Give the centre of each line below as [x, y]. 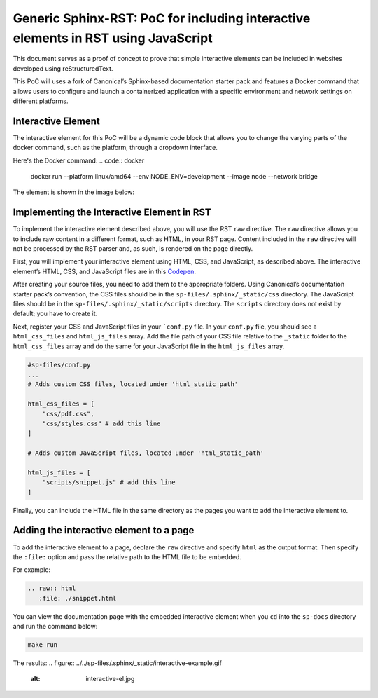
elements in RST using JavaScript [113, 38]
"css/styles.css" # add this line [101, 423]
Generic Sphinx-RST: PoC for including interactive [162, 18]
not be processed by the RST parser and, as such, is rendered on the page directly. [133, 249]
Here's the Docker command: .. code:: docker [79, 160]
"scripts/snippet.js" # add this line [109, 483]
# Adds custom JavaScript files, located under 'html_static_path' [146, 453]
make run [43, 645]
